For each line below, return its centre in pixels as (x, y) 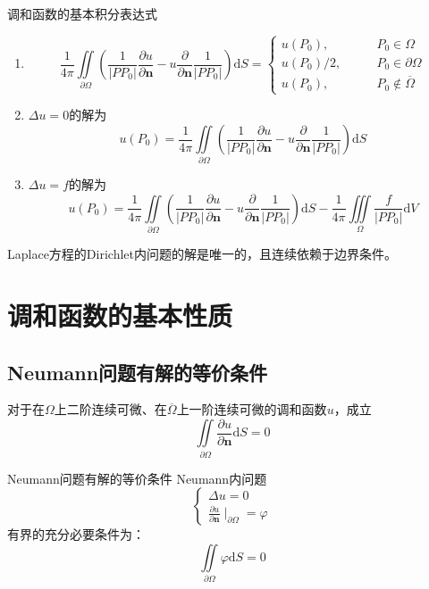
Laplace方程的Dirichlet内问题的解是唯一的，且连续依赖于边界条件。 (202, 254)
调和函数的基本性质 (120, 315)
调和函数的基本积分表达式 (82, 13)
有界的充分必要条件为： (76, 534)
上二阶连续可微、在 (110, 409)
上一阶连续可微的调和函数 (252, 409)
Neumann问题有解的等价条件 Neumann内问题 (137, 478)
